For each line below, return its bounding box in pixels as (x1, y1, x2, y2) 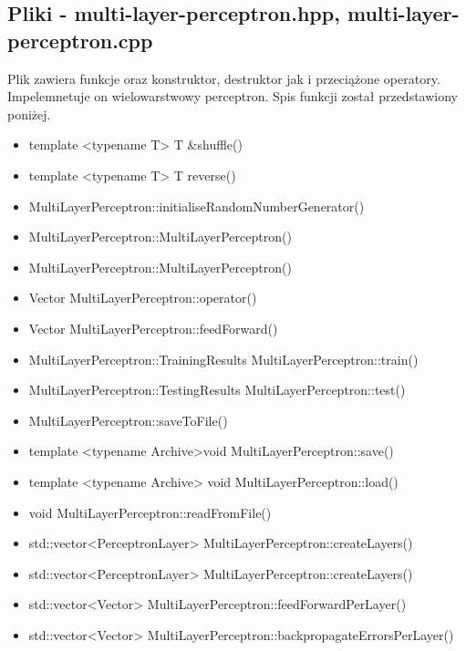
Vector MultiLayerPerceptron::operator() (28, 288, 257, 307)
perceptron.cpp (7, 26, 153, 54)
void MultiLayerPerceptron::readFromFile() (28, 502, 272, 522)
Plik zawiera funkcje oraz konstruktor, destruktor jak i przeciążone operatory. (7, 68, 440, 88)
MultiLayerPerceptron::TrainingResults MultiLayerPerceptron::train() (28, 349, 419, 368)
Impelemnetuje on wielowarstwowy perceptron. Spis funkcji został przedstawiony (7, 87, 458, 106)
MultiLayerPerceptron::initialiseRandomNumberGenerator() (28, 196, 365, 215)
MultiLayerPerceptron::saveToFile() (28, 410, 228, 429)
